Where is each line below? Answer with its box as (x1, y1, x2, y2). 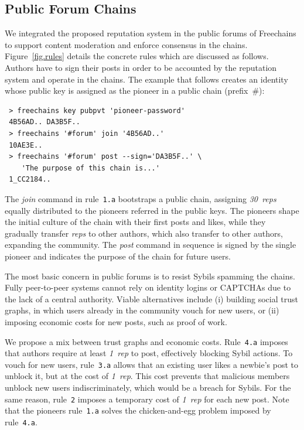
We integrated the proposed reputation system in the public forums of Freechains (5, 27, 296, 39)
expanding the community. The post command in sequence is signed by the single (5, 238, 296, 251)
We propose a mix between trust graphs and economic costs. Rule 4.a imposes (5, 335, 288, 347)
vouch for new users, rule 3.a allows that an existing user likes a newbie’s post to (5, 358, 298, 370)
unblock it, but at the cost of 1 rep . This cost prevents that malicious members (5, 370, 290, 382)
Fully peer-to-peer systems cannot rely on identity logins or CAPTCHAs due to (5, 281, 291, 294)
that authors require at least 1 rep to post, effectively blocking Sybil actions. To (5, 347, 293, 359)
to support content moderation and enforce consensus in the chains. (5, 38, 248, 50)
